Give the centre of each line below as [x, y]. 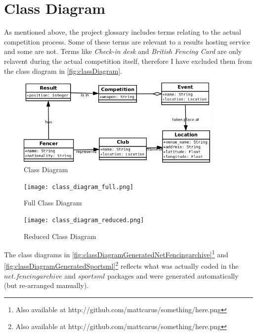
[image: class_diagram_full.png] [79, 187]
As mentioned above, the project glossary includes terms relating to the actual [123, 32]
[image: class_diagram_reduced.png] [84, 220]
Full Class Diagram [53, 203]
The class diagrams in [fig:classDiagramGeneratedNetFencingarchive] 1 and [116, 254]
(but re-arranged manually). [46, 285]
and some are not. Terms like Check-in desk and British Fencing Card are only [123, 51]
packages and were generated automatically [173, 275]
